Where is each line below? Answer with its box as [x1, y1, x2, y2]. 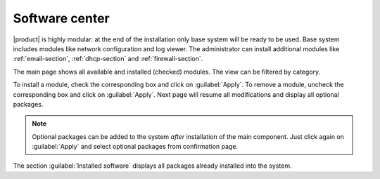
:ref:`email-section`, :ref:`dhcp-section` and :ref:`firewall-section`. [13, 55, 203, 63]
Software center [13, 11, 110, 26]
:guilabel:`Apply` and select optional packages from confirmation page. [32, 142, 239, 151]
